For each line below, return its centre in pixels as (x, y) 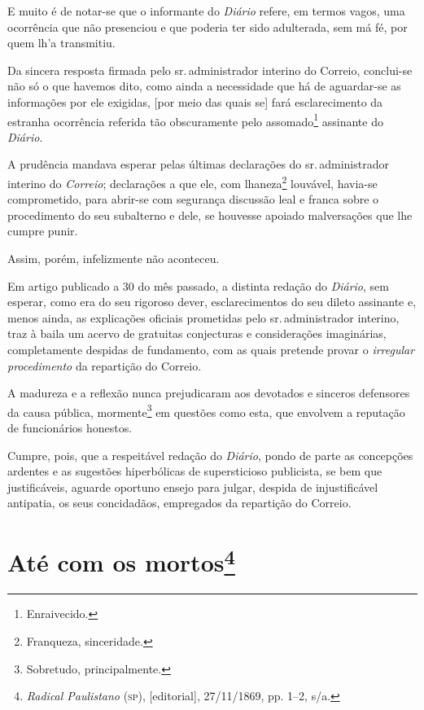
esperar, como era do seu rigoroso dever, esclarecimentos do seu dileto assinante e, (212, 302)
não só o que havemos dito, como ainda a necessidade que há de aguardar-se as (204, 86)
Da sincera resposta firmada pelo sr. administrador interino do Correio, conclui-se (210, 70)
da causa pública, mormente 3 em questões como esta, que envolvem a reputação (206, 410)
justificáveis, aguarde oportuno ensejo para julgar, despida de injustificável (193, 486)
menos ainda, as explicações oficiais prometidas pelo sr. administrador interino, (203, 317)
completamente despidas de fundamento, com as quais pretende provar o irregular (211, 349)
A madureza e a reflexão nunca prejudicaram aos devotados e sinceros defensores (209, 393)
